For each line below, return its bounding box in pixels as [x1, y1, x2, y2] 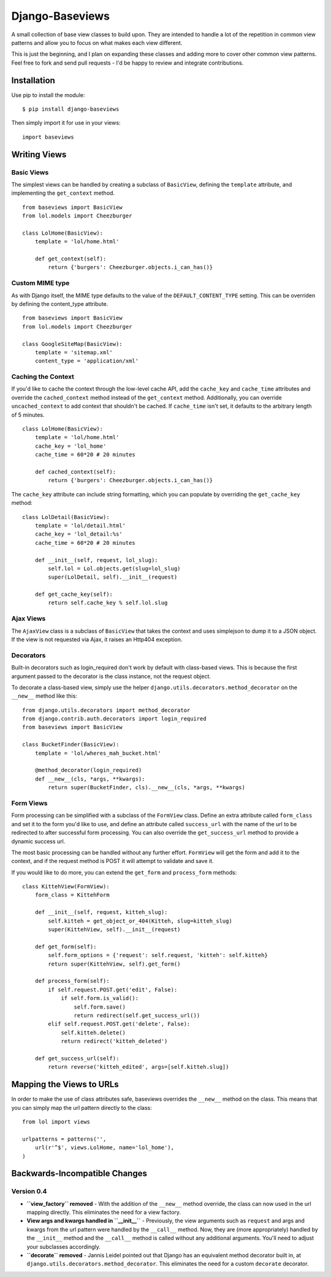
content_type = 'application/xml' [34, 357, 139, 365]
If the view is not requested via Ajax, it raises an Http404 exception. [11, 636, 183, 643]
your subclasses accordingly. [26, 1243, 101, 1250]
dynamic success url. [11, 837, 66, 845]
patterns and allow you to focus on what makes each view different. [11, 39, 183, 46]
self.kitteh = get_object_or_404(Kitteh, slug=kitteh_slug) [48, 917, 232, 924]
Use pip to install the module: [11, 91, 85, 98]
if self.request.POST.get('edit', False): [48, 986, 178, 993]
